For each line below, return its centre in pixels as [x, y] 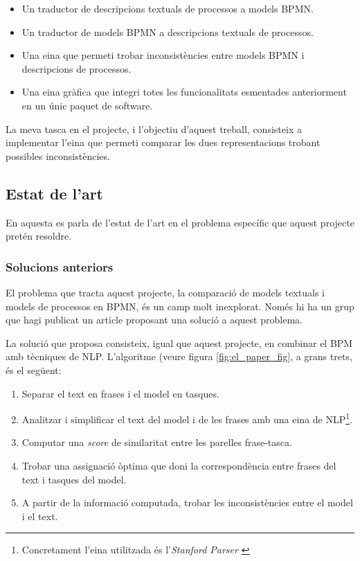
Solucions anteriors [60, 266]
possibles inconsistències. [58, 155]
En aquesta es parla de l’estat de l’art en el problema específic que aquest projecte [180, 222]
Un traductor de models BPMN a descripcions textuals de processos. [168, 32]
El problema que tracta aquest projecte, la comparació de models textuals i [165, 292]
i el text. [40, 516]
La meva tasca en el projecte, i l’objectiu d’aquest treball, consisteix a [154, 128]
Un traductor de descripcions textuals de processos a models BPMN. [168, 8]
